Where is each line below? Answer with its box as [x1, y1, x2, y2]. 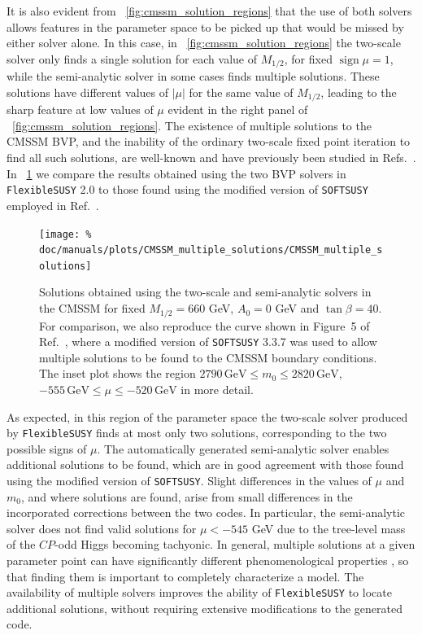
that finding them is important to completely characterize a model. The [7, 567, 364, 585]
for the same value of [189, 83, 294, 100]
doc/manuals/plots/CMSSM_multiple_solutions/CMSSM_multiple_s [39, 244, 383, 256]
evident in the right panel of [167, 101, 308, 118]
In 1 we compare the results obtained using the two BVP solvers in [7, 164, 346, 182]
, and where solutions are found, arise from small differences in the [20, 488, 353, 505]
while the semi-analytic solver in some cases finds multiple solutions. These [7, 68, 380, 85]
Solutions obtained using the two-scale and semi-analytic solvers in [39, 283, 372, 300]
